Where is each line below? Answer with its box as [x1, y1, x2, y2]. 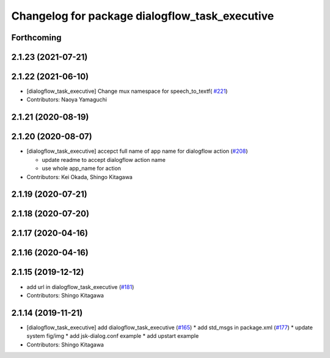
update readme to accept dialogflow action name [42, 156, 166, 163]
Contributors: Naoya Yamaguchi [26, 96, 107, 103]
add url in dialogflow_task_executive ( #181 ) [26, 283, 134, 290]
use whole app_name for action [42, 165, 122, 172]
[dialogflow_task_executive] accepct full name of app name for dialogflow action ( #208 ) [26, 147, 248, 155]
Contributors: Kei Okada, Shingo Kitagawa [26, 173, 133, 180]
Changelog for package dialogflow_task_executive [11, 9, 274, 23]
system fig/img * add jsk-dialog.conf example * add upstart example [26, 332, 199, 340]
